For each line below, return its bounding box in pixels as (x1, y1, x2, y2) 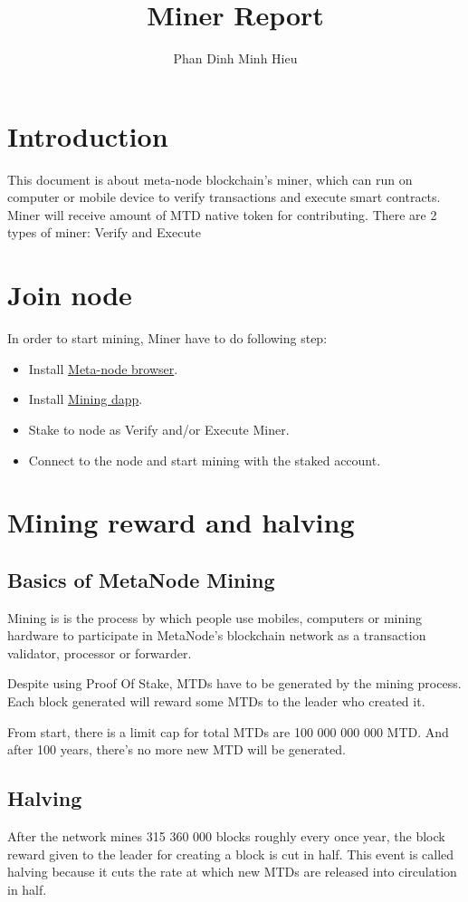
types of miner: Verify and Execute (7, 223, 201, 242)
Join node (7, 276, 132, 313)
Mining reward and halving (7, 504, 355, 541)
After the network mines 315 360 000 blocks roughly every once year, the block (7, 827, 445, 846)
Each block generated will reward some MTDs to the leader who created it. (7, 692, 425, 711)
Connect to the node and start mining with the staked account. (28, 450, 381, 469)
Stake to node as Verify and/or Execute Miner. (28, 419, 290, 438)
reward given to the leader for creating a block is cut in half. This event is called (7, 844, 454, 863)
